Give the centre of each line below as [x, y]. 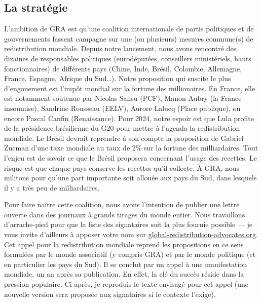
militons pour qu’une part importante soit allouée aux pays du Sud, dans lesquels [130, 178]
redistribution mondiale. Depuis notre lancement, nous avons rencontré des [120, 48]
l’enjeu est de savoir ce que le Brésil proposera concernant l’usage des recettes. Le [130, 157]
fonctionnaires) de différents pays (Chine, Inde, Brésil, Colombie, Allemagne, [123, 68]
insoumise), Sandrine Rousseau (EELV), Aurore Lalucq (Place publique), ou [122, 108]
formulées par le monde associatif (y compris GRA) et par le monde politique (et [130, 254]
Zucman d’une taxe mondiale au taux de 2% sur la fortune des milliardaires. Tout [131, 148]
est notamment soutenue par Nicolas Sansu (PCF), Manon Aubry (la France [123, 98]
